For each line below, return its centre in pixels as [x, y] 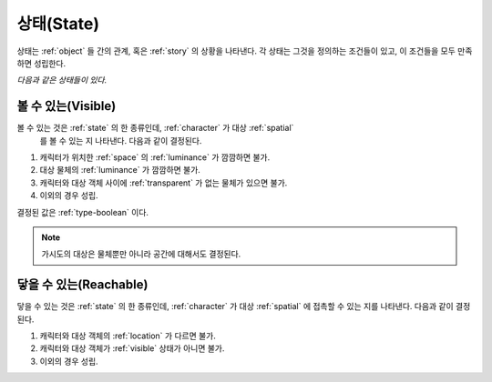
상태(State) [58, 24]
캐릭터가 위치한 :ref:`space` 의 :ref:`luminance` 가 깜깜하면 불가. [155, 157]
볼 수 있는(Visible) [67, 106]
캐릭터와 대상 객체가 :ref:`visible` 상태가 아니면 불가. [132, 348]
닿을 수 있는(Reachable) [82, 285]
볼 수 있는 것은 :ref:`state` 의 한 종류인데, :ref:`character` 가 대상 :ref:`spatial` [155, 128]
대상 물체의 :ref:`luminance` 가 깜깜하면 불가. [120, 170]
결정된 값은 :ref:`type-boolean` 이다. [83, 212]
